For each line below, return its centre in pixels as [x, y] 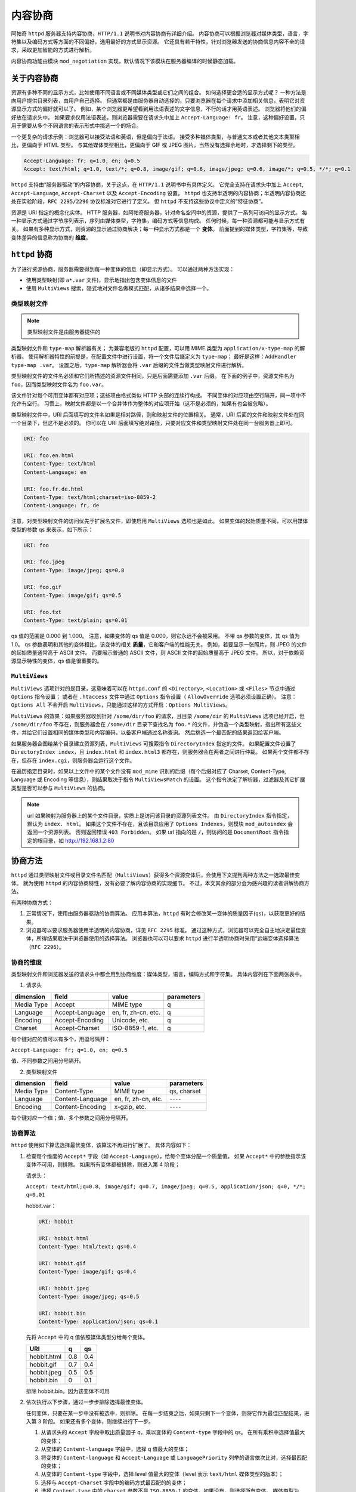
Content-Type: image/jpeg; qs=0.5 [89, 1297]
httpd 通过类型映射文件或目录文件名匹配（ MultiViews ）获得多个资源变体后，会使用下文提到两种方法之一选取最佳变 [156, 875]
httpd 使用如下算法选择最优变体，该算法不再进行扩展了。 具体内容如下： [101, 1145]
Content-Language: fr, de [61, 505]
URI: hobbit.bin [62, 1314]
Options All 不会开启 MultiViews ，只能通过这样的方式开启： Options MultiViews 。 [121, 705]
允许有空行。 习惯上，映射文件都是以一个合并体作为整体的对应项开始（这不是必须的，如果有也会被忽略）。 [141, 403]
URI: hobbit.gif [62, 1263]
